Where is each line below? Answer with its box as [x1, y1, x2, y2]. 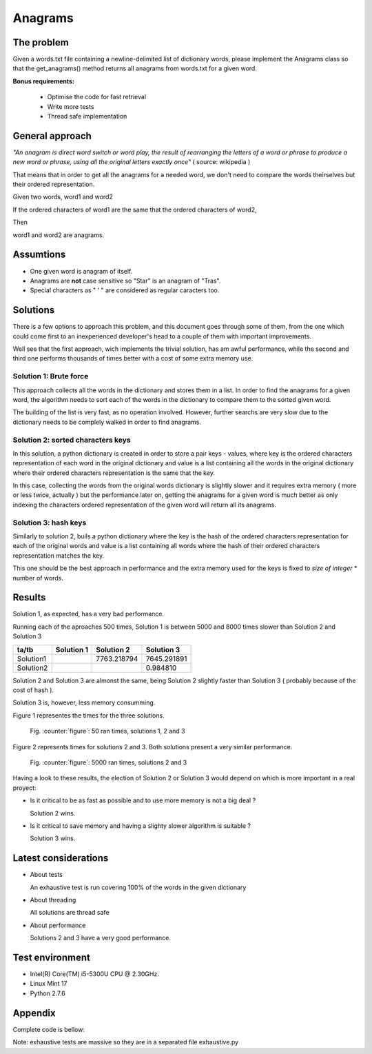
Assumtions [12, 249, 66, 261]
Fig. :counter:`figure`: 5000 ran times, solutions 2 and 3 [30, 758, 187, 767]
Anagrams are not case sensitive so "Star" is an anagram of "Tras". [30, 276, 221, 285]
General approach [12, 130, 92, 141]
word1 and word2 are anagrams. [12, 231, 105, 239]
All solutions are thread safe [30, 909, 110, 917]
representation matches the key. [12, 551, 105, 560]
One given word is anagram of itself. [30, 267, 133, 275]
